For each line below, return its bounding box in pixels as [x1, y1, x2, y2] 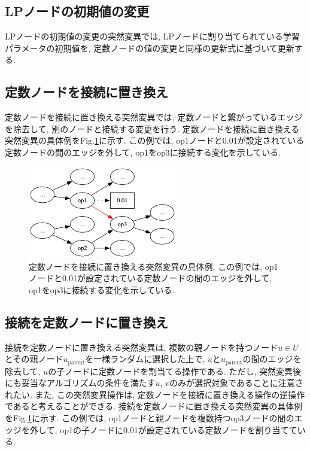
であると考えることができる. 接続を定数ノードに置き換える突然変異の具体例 [5, 400, 303, 412]
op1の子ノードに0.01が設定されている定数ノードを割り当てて [60, 423, 297, 436]
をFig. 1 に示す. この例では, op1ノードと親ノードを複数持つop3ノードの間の [5, 412, 294, 424]
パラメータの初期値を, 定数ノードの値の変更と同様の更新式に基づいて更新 [5, 41, 294, 54]
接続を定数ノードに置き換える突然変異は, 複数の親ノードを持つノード [5, 340, 278, 353]
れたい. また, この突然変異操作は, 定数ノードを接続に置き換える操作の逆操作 [5, 388, 305, 400]
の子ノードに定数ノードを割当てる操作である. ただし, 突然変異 [48, 364, 293, 377]
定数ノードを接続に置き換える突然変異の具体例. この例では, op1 [29, 260, 278, 272]
